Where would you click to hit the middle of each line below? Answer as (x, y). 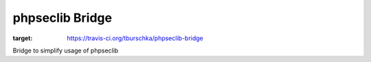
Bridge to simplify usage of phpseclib (66, 50)
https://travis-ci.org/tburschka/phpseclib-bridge (135, 38)
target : (23, 38)
